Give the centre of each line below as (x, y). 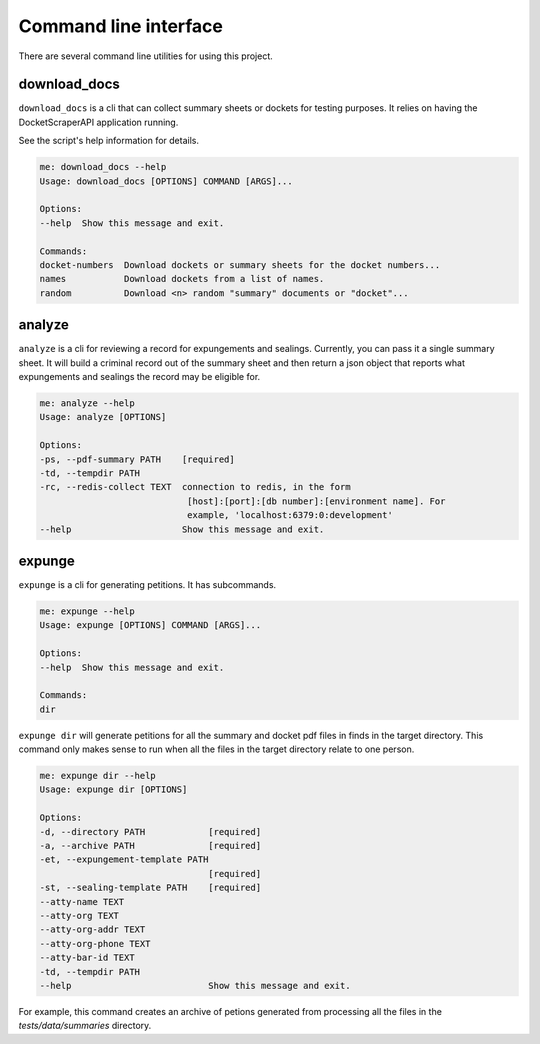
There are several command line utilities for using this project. (146, 56)
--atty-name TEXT (82, 901)
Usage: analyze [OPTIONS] (103, 417)
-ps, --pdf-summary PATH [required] (137, 459)
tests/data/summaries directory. (85, 1026)
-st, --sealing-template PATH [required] (150, 888)
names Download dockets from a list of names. (182, 279)
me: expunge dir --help (98, 776)
